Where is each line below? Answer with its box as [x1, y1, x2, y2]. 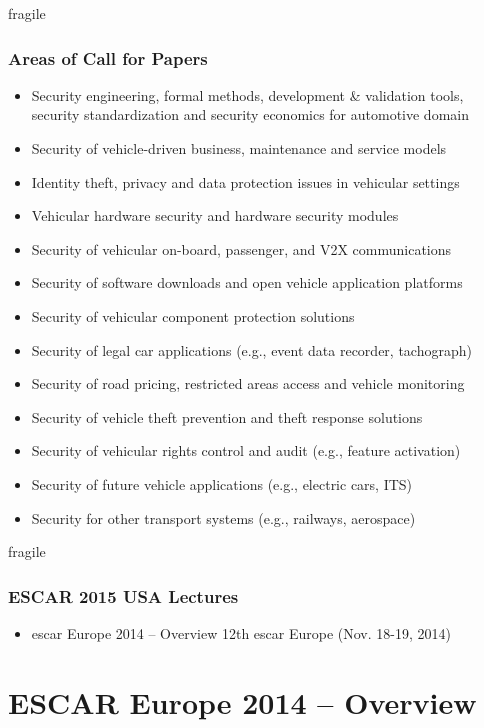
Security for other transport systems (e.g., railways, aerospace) [31, 507, 416, 528]
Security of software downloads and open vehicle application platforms [31, 272, 463, 293]
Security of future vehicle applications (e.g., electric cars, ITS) [31, 473, 413, 494]
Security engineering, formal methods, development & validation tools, [31, 84, 464, 105]
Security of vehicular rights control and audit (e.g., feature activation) [31, 440, 461, 461]
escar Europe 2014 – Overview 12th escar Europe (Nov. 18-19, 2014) [31, 622, 451, 643]
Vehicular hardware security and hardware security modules [31, 205, 399, 226]
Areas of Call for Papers [8, 45, 208, 70]
